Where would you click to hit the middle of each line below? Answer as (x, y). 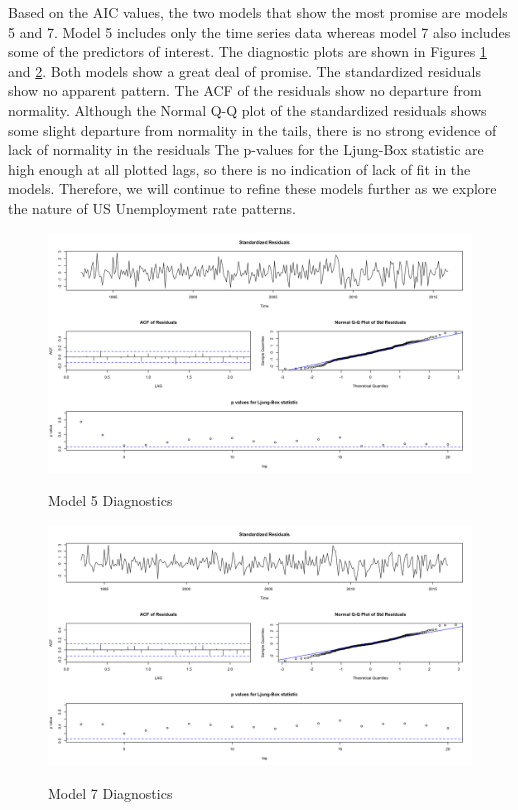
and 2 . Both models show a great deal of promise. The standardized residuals (244, 70)
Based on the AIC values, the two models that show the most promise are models (258, 12)
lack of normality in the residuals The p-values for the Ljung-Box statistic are (246, 149)
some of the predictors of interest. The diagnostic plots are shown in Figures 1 (247, 51)
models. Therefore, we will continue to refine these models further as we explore (252, 188)
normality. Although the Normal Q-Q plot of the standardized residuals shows (247, 109)
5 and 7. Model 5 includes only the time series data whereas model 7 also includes (259, 31)
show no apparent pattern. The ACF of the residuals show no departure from (245, 90)
